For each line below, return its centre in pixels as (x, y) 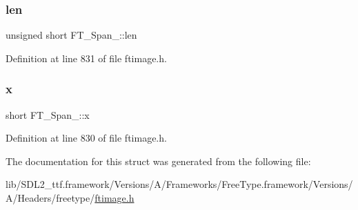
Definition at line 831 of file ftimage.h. (86, 58)
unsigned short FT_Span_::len (71, 35)
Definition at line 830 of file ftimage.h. (86, 138)
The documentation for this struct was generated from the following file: (158, 161)
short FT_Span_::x (48, 114)
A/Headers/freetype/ (50, 198)
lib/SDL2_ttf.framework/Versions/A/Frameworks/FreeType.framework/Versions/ (179, 184)
